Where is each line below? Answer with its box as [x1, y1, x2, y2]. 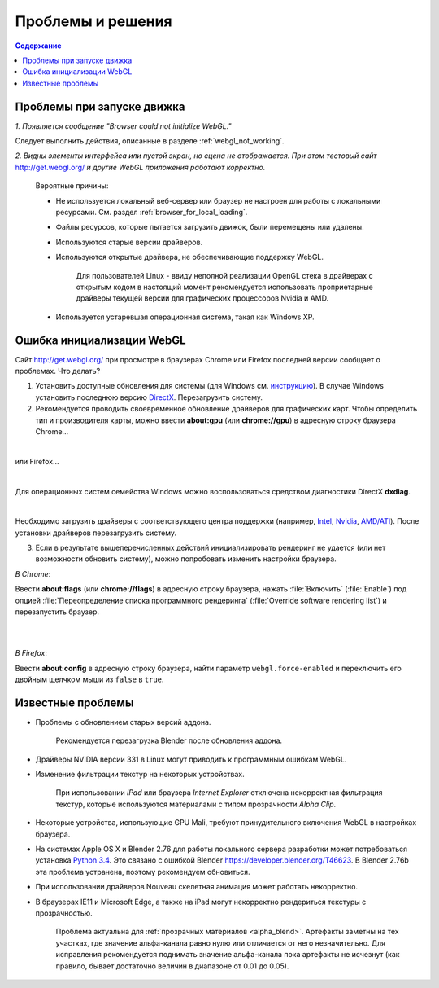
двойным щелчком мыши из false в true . [15, 674, 164, 684]
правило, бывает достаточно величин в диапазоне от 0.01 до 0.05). [55, 961, 289, 971]
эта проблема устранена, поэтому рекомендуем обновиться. [35, 867, 250, 876]
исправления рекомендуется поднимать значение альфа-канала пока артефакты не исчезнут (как [55, 950, 400, 959]
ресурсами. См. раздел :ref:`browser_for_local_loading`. [55, 207, 248, 217]
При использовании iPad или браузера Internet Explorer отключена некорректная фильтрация [55, 788, 383, 797]
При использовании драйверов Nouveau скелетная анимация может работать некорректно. [35, 882, 358, 892]
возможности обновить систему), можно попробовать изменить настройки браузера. [35, 554, 337, 564]
